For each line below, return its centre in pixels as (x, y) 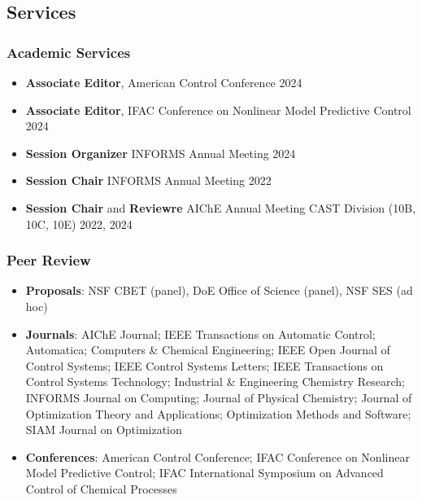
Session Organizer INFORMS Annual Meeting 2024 (161, 153)
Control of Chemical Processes (101, 488)
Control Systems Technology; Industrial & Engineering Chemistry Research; (215, 382)
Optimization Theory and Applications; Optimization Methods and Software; (218, 413)
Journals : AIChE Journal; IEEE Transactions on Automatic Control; (200, 333)
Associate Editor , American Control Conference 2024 (164, 82)
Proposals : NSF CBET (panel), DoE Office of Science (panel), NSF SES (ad (219, 290)
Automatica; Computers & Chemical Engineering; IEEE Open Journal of (208, 350)
